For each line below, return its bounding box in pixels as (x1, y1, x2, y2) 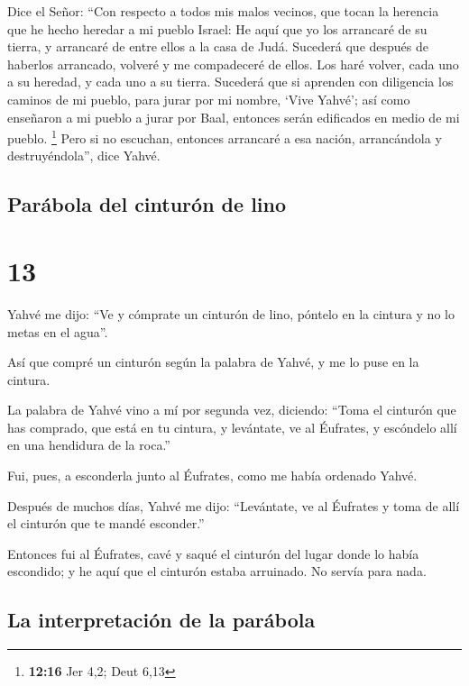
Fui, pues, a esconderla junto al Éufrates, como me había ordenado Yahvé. (7, 466, 418, 485)
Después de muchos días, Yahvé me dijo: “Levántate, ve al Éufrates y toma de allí (7, 496, 460, 515)
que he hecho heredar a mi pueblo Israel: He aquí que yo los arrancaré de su (7, 19, 428, 38)
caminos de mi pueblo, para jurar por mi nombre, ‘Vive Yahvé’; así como (7, 89, 410, 108)
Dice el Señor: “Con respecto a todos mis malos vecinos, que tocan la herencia (7, 2, 439, 20)
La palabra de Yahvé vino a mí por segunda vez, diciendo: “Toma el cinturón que (7, 400, 456, 419)
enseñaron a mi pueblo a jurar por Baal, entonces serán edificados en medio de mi (7, 107, 460, 126)
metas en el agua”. (7, 322, 108, 341)
